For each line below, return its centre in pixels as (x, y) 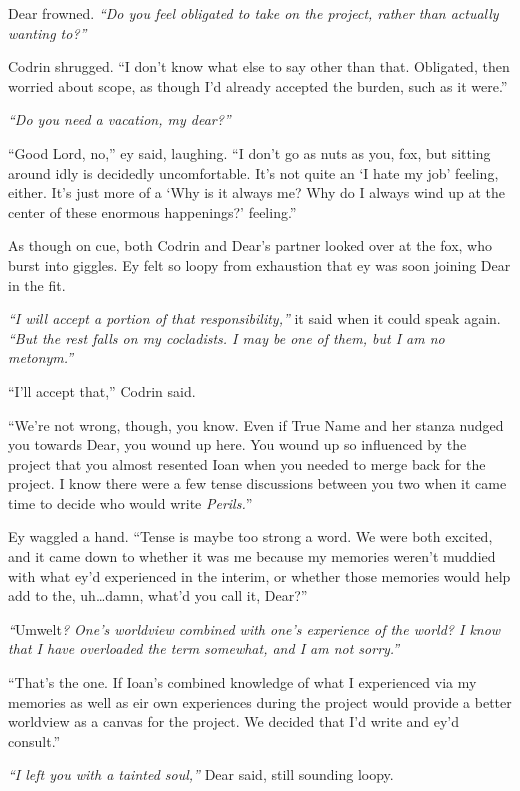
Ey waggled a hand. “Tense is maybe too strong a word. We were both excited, (250, 536)
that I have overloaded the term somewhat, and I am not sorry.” (204, 648)
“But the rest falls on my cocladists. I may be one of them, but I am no (226, 337)
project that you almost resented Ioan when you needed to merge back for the (247, 463)
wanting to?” (47, 32)
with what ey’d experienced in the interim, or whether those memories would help (259, 575)
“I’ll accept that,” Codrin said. (102, 390)
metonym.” (41, 357)
